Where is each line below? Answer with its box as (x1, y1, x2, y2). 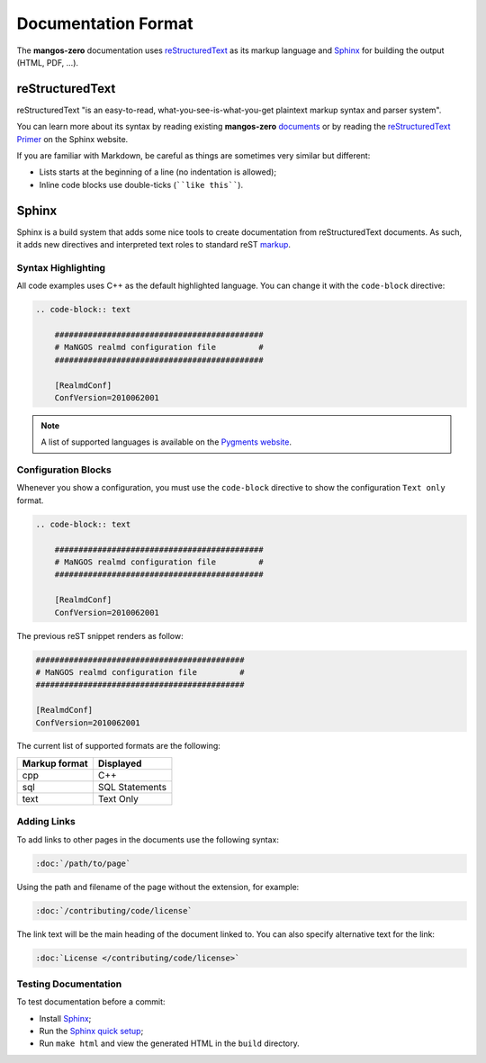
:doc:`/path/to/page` (35, 858, 131, 869)
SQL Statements (97, 780, 166, 793)
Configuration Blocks (16, 464, 112, 476)
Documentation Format (16, 14, 193, 33)
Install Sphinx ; (39, 1013, 92, 1023)
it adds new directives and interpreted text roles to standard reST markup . (16, 239, 292, 250)
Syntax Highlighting (16, 261, 106, 274)
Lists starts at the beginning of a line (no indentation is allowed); (39, 167, 277, 177)
